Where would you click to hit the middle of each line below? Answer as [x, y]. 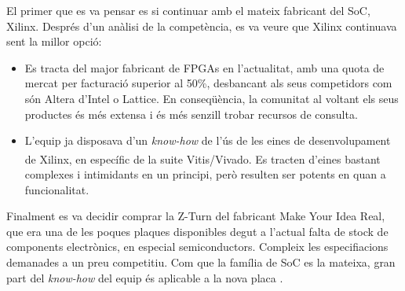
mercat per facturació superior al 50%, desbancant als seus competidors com [208, 83]
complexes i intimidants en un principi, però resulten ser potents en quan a [205, 174]
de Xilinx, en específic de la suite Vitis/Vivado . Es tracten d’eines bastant [202, 158]
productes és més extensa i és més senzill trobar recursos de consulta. [191, 114]
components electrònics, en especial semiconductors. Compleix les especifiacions [197, 247]
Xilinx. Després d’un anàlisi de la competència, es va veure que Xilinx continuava [202, 26]
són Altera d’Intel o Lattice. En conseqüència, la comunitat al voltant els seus [212, 98]
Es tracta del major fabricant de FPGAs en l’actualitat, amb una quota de [204, 67]
